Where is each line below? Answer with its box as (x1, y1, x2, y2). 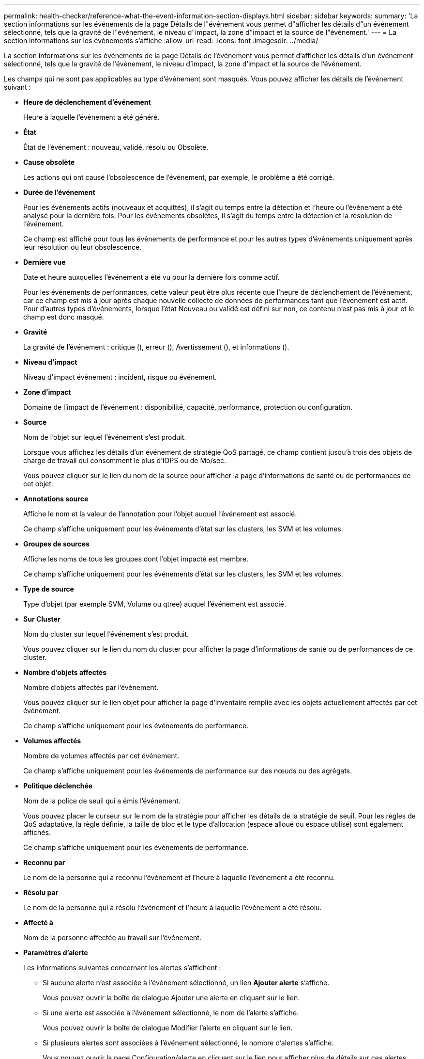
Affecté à (23, 918, 53, 927)
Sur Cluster (23, 615, 61, 623)
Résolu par (23, 888, 59, 897)
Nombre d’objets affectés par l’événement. (23, 683, 159, 691)
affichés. (23, 828, 51, 836)
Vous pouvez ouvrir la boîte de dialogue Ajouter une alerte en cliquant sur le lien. (43, 994, 300, 1002)
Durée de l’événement (23, 188, 95, 196)
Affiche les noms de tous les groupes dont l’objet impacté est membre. (23, 555, 249, 563)
